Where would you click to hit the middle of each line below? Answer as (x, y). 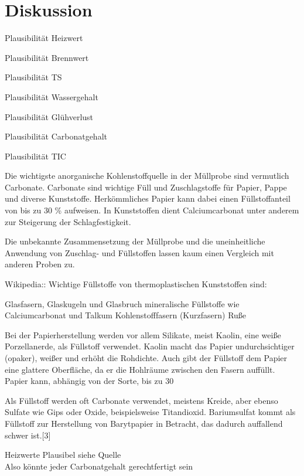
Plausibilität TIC (35, 156)
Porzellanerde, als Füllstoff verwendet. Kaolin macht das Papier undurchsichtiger (150, 346)
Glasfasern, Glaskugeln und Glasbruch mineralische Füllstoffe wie (122, 303)
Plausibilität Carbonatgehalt (56, 136)
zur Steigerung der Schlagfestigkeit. (68, 221)
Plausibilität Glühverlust (49, 116)
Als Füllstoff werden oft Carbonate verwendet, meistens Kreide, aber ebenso (141, 400)
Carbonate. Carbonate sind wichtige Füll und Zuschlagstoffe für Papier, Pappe (146, 187)
